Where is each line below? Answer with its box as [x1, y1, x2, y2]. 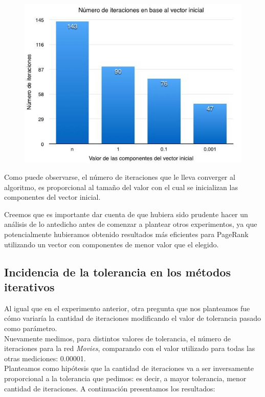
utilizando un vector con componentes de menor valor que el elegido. [4, 239, 219, 249]
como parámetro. [4, 323, 57, 334]
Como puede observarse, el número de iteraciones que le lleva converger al [4, 172, 235, 182]
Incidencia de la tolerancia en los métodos [4, 264, 231, 279]
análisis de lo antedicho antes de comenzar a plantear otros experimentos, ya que [4, 219, 257, 229]
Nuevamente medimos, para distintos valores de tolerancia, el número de [4, 333, 231, 343]
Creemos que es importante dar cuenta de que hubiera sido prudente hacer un [4, 208, 248, 219]
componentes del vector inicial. [4, 192, 101, 202]
